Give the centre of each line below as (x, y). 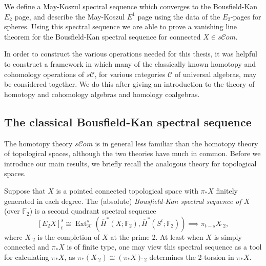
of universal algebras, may (216, 74)
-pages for (246, 16)
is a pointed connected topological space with (127, 190)
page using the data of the (179, 16)
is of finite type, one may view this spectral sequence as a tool (164, 247)
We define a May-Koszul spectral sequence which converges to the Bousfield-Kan (131, 6)
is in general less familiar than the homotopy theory (177, 143)
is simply (228, 236)
